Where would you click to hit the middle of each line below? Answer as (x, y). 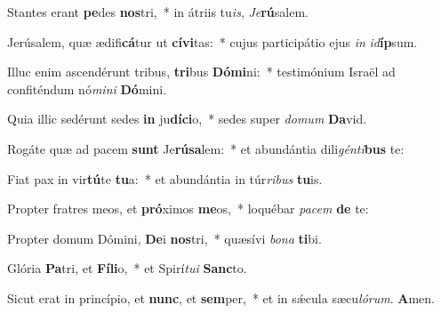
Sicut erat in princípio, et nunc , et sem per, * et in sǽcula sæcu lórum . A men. (221, 297)
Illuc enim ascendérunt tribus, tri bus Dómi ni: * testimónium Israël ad (201, 72)
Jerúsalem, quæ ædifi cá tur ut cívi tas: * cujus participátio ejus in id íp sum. (212, 41)
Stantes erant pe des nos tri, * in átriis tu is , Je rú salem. (158, 12)
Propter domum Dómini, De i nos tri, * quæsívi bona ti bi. (164, 238)
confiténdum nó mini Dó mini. (87, 88)
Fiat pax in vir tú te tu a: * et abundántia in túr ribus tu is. (165, 178)
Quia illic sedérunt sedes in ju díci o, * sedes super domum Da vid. (187, 119)
